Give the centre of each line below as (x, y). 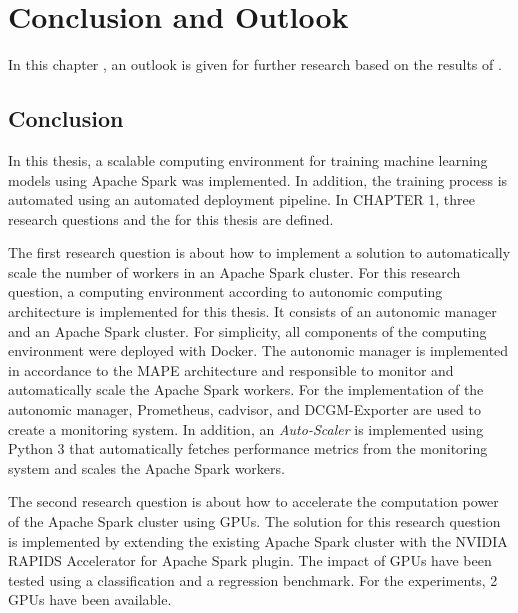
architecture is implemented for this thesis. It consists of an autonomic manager (252, 311)
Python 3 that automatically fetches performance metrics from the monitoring (248, 448)
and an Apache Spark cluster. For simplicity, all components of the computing (247, 330)
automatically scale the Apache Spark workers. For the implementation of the (246, 389)
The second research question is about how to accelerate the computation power (253, 501)
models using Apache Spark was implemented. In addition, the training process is (258, 179)
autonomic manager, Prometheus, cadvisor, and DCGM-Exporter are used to (244, 409)
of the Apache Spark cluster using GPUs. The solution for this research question (254, 521)
